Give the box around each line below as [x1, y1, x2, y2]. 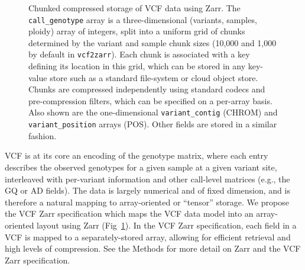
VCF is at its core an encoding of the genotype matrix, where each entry [5, 149, 268, 162]
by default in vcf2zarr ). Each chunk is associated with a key [28, 48, 250, 60]
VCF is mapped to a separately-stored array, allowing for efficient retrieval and [5, 230, 291, 243]
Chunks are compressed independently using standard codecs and [28, 83, 265, 95]
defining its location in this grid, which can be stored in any [28, 60, 246, 72]
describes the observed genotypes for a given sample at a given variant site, [5, 160, 277, 173]
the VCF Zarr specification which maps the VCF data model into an [5, 207, 254, 220]
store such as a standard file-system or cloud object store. [50, 71, 258, 83]
